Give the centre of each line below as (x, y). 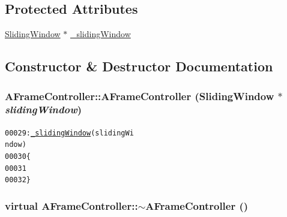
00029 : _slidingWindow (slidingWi (69, 133)
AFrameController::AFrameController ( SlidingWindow (140, 96)
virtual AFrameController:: (71, 205)
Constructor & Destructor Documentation (139, 66)
